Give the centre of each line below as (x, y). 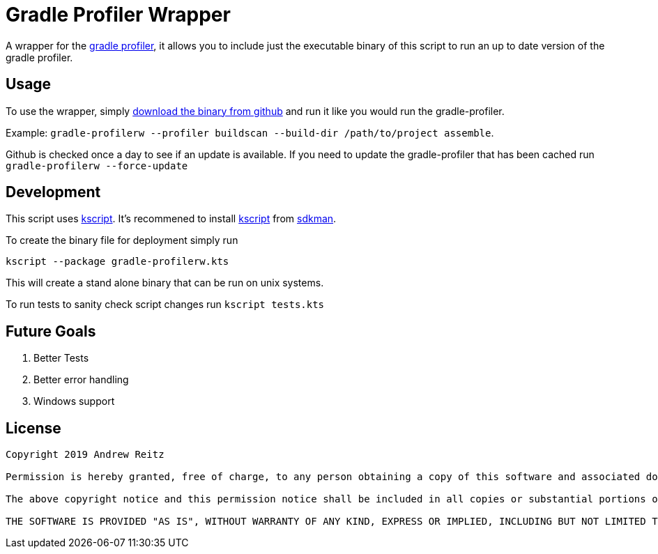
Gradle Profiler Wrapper (118, 15)
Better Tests (61, 358)
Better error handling (81, 380)
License (33, 428)
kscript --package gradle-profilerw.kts (117, 262)
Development (53, 192)
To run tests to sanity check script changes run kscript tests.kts (165, 305)
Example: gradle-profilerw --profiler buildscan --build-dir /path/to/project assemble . (250, 132)
